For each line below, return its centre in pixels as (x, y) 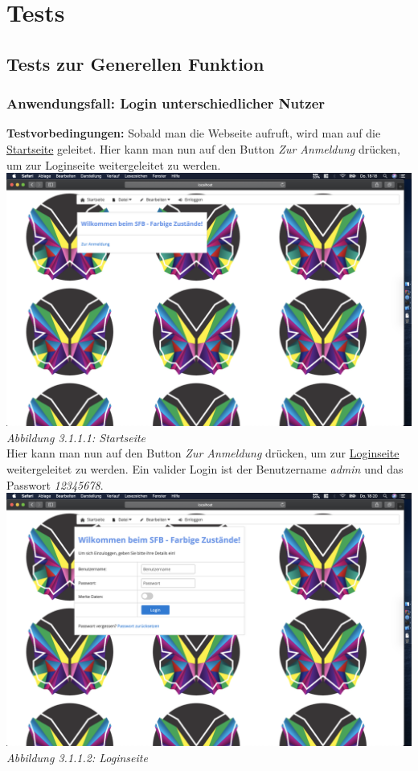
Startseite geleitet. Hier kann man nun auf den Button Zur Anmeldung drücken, (203, 148)
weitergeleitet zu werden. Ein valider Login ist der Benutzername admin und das (205, 468)
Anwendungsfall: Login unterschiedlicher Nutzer (166, 103)
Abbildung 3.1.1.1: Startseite (76, 437)
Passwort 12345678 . (55, 484)
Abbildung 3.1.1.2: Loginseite (77, 757)
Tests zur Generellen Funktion (135, 63)
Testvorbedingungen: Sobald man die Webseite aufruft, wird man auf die (194, 133)
